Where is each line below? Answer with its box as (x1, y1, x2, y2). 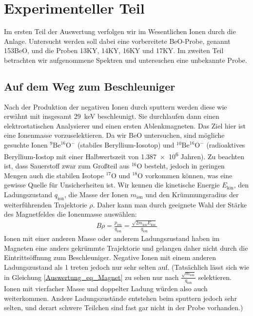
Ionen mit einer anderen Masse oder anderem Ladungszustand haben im (4, 233, 220, 243)
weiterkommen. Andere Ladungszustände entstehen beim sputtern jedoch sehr (4, 293, 237, 303)
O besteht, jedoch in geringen (136, 160, 225, 170)
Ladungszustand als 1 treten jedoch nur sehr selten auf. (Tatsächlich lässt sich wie (4, 261, 250, 272)
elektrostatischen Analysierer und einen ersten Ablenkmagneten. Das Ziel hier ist (4, 120, 246, 130)
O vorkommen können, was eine (137, 170, 233, 180)
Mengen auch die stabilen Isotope (4, 170, 104, 180)
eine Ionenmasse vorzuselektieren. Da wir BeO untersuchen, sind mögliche (4, 130, 225, 140)
